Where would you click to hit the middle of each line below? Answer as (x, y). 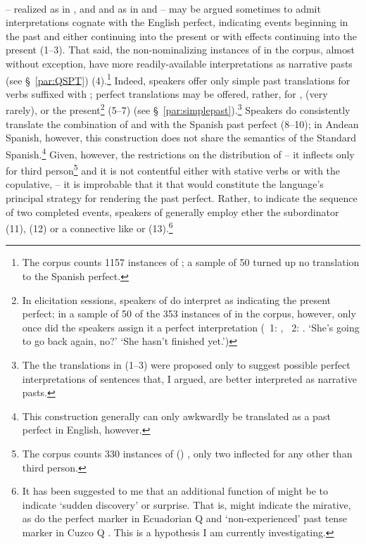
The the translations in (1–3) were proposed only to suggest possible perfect (186, 364)
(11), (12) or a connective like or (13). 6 (89, 227)
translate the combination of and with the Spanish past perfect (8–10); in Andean (182, 124)
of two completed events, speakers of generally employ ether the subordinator (172, 211)
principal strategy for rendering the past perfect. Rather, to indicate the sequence (182, 197)
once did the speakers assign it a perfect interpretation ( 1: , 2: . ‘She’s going (191, 327)
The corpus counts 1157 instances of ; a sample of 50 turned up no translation (191, 262)
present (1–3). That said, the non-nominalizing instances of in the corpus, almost (180, 50)
